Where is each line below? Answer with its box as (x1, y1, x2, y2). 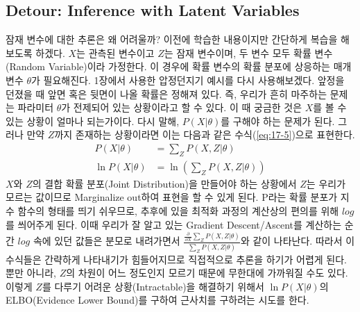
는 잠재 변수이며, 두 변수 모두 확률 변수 (164, 45, 333, 60)
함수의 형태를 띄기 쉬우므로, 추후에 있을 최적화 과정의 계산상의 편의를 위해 (17, 204, 339, 217)
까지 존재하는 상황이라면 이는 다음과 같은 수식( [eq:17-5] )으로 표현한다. (54, 127, 355, 142)
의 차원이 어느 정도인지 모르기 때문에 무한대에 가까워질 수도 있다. (66, 265, 348, 280)
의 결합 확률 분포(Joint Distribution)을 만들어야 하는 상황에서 (32, 176, 297, 190)
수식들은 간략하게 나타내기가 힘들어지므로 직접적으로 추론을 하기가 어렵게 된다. (6, 252, 347, 266)
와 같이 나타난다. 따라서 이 (240, 233, 355, 248)
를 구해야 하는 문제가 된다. (221, 113, 335, 128)
